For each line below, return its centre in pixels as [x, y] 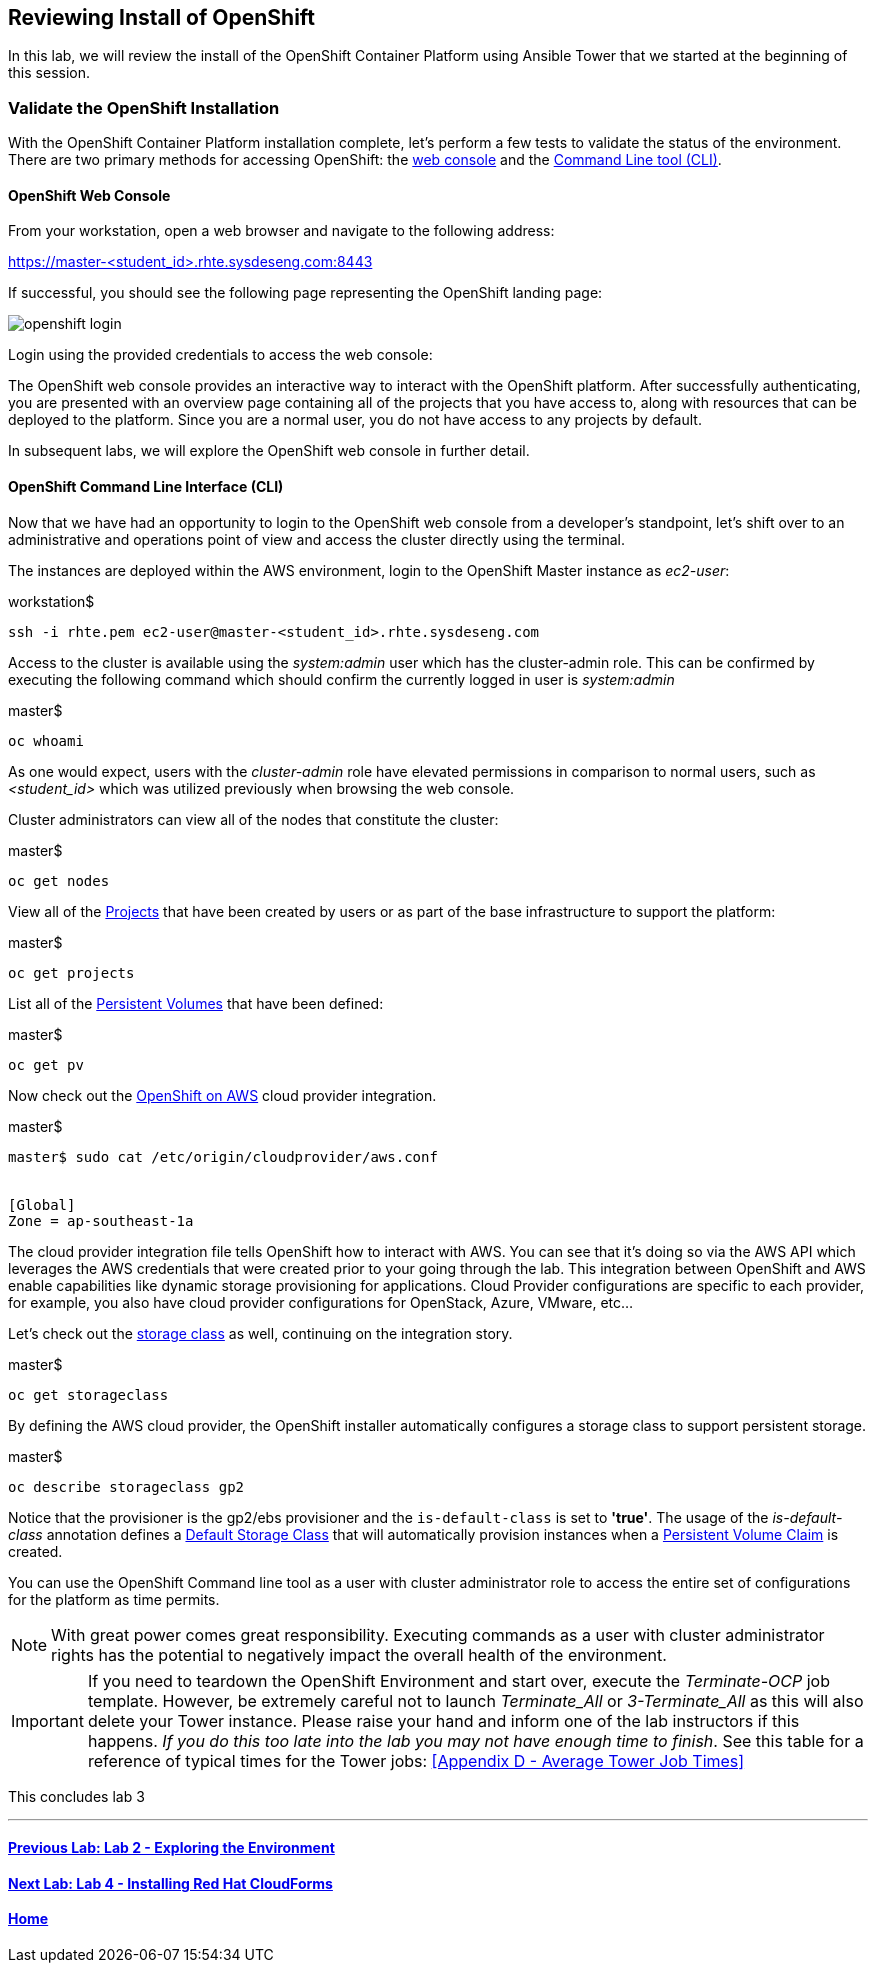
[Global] [42, 1204]
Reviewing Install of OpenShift [162, 17]
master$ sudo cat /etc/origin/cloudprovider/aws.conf [223, 1156]
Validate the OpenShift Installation [144, 107]
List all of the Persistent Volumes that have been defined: [196, 1003]
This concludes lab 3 [76, 1796]
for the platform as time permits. [114, 1599]
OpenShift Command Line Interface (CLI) [146, 486]
